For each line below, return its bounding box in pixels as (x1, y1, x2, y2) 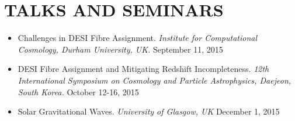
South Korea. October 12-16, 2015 (18, 85, 139, 98)
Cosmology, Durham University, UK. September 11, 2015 (18, 43, 223, 55)
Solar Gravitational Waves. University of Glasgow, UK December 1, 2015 (18, 105, 280, 117)
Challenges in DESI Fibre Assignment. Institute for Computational (18, 32, 258, 44)
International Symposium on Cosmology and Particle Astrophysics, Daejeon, (18, 74, 291, 86)
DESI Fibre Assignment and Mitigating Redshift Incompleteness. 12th (18, 63, 269, 75)
